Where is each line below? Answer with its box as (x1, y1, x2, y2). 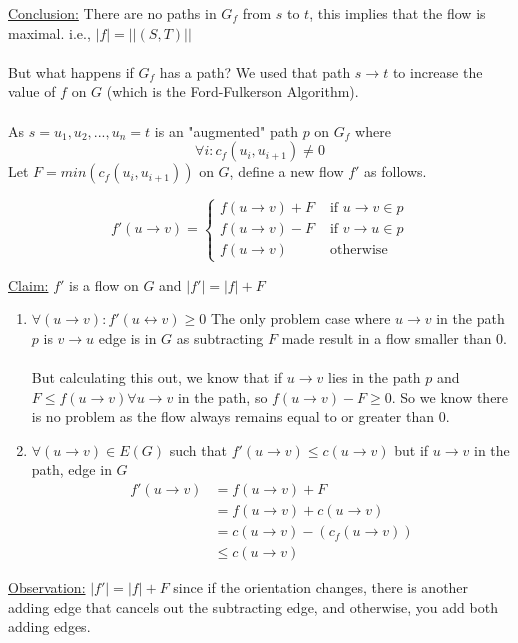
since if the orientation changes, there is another (173, 577, 469, 598)
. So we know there (391, 386, 509, 407)
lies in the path (328, 367, 421, 388)
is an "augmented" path (154, 120, 298, 141)
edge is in (98, 327, 157, 348)
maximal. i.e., (8, 22, 91, 43)
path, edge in (31, 459, 112, 480)
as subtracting (176, 327, 264, 348)
